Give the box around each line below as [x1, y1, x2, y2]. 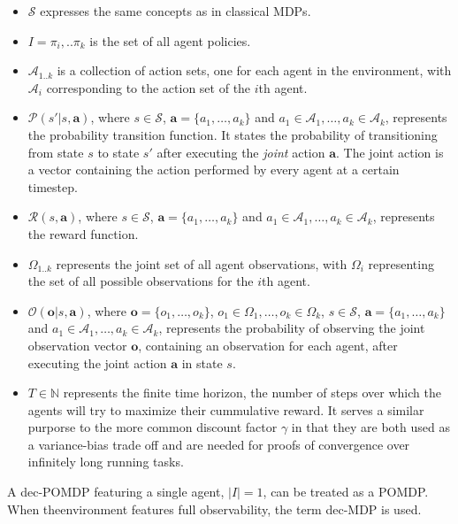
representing [368, 254, 434, 273]
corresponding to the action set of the [46, 78, 251, 96]
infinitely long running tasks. [27, 452, 184, 471]
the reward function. [27, 224, 139, 243]
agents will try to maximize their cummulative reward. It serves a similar [27, 400, 424, 419]
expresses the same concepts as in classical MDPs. [40, 2, 311, 19]
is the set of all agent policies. [89, 31, 251, 50]
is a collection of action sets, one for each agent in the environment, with [57, 61, 452, 80]
